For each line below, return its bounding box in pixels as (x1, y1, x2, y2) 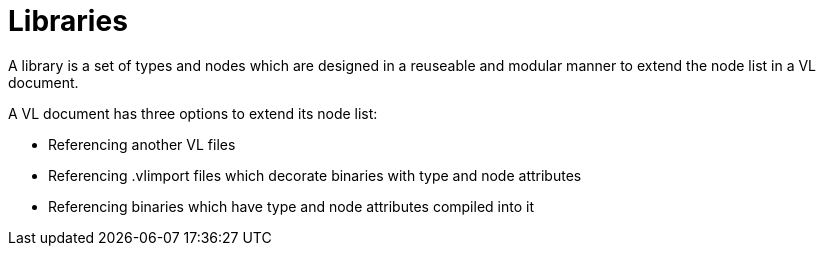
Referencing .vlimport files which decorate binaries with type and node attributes (48, 166, 582, 184)
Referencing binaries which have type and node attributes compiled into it (48, 197, 534, 215)
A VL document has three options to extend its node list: (8, 104, 378, 122)
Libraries (8, 4, 128, 38)
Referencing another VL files (48, 135, 236, 153)
